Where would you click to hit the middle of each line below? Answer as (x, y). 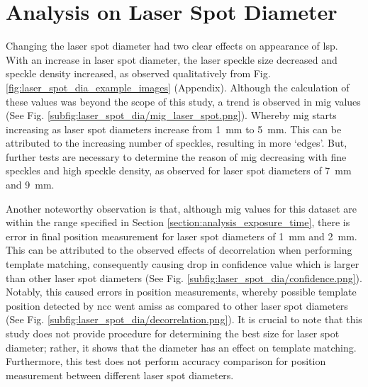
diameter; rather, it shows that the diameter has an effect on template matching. (181, 347)
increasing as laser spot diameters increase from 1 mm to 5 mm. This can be (174, 129)
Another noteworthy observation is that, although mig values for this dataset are (181, 208)
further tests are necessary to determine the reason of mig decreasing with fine (176, 156)
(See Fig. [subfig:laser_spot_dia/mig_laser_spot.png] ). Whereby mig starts (171, 115)
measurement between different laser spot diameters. (120, 375)
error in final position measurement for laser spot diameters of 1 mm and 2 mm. (182, 236)
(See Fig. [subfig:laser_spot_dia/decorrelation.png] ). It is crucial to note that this (184, 319)
